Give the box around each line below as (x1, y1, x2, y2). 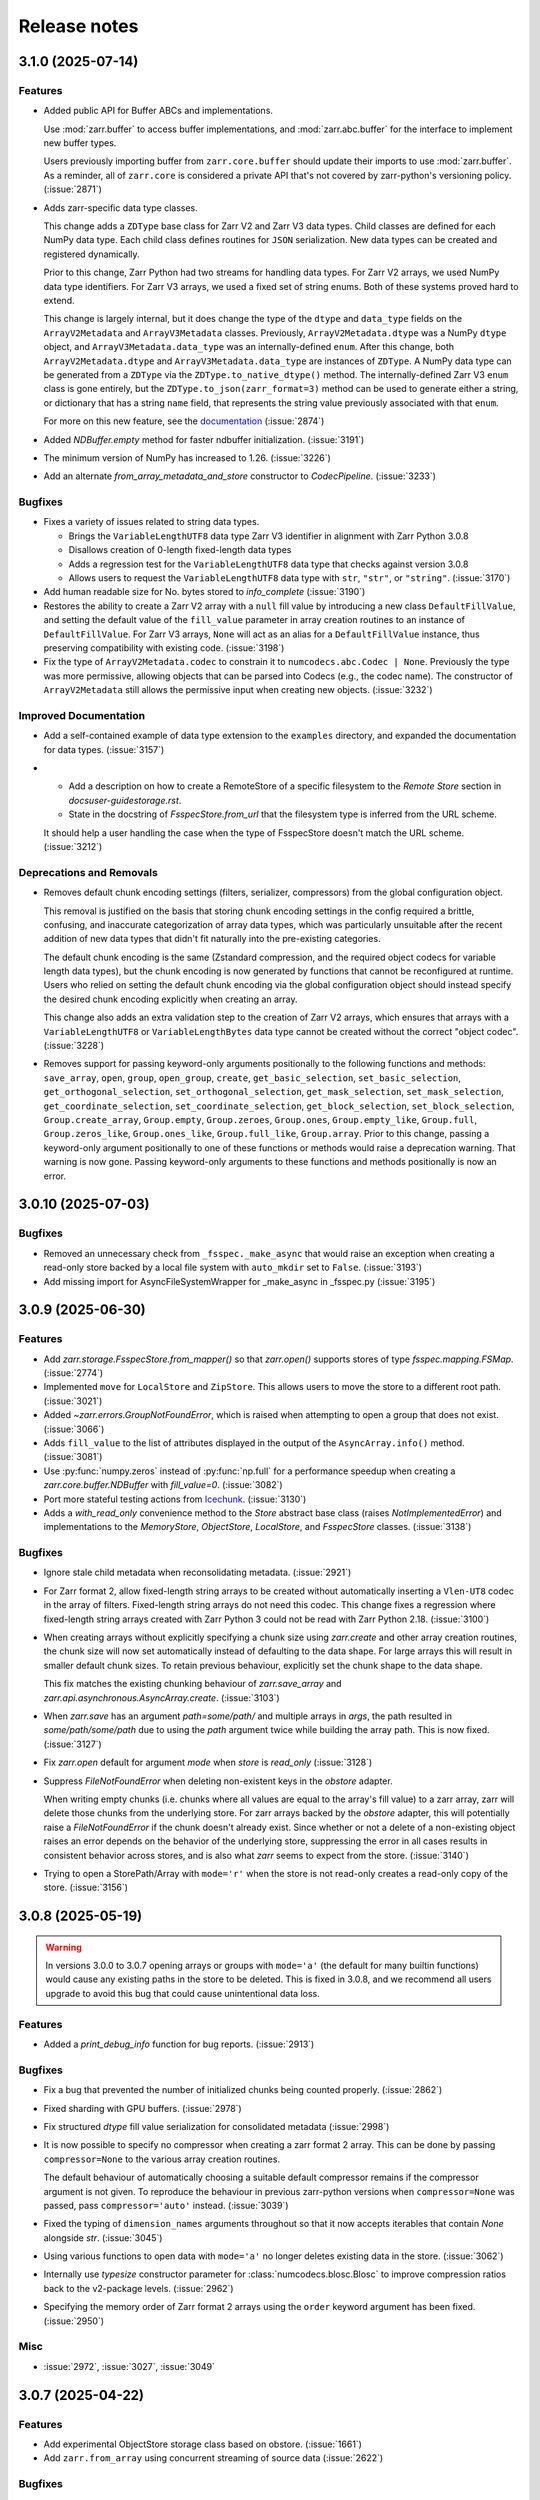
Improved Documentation (18, 708, 146, 722)
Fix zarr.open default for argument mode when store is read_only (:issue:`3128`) (43, 1756, 373, 1769)
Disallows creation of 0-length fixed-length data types (68, 544, 292, 556)
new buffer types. (43, 137, 117, 149)
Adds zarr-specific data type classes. (43, 201, 199, 214)
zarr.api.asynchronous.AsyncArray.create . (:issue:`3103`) (43, 1691, 280, 1704)
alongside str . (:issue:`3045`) (43, 2231, 163, 2244)
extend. (43, 295, 75, 306)
